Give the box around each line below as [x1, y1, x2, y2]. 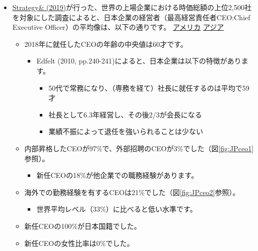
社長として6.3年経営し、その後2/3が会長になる [48, 109, 202, 119]
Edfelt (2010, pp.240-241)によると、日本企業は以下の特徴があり [36, 55, 241, 66]
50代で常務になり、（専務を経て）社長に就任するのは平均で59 [48, 82, 249, 93]
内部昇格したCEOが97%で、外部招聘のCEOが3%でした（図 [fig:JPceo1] [24, 143, 254, 153]
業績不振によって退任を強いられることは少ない [48, 126, 204, 137]
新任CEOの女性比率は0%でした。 [24, 237, 134, 248]
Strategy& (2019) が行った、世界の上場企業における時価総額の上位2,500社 [12, 2, 251, 12]
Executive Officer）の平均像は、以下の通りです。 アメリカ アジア [12, 22, 224, 32]
